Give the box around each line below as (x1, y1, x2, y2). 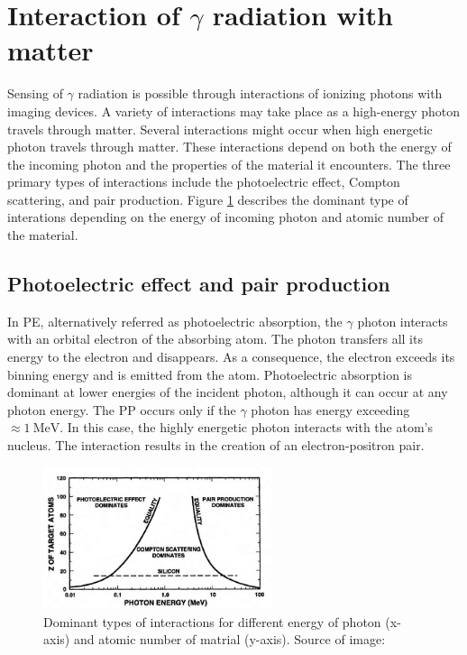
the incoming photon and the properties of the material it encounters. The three (7, 154, 451, 173)
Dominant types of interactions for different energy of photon (43, 612, 381, 631)
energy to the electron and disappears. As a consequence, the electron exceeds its (7, 347, 455, 366)
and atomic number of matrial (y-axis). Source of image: (73, 630, 386, 649)
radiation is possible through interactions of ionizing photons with (78, 84, 443, 103)
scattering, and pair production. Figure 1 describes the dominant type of (7, 189, 408, 208)
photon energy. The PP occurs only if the (7, 400, 236, 419)
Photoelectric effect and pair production (7, 270, 390, 298)
